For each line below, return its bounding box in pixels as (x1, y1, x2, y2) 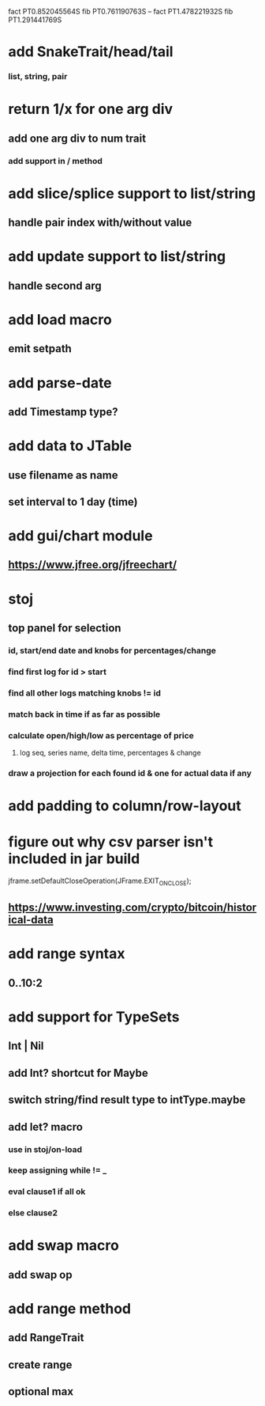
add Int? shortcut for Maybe (8, 1066, 148, 1079)
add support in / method (8, 155, 103, 166)
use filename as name (8, 468, 118, 482)
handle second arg (8, 279, 103, 292)
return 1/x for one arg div (8, 100, 174, 118)
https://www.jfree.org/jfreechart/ (8, 558, 177, 572)
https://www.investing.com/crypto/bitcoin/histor (8, 901, 257, 915)
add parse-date (8, 373, 112, 392)
